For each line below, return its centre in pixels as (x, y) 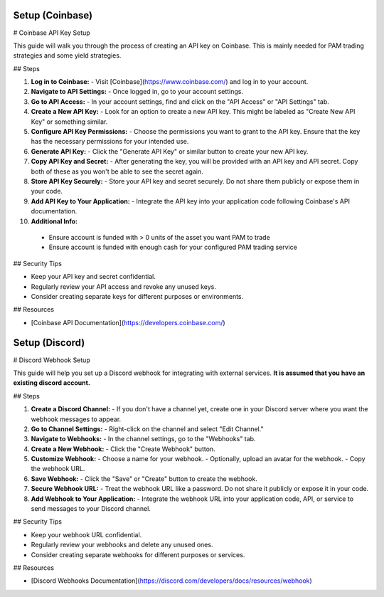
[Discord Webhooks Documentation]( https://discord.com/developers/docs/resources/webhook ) (171, 581)
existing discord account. (52, 383)
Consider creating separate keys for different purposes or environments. (137, 296)
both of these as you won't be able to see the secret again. (117, 171)
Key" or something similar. (69, 122)
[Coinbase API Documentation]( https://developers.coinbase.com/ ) (128, 322)
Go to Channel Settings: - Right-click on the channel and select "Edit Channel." (147, 429)
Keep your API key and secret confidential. (93, 277)
